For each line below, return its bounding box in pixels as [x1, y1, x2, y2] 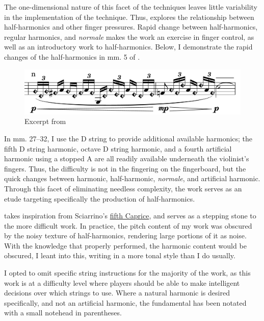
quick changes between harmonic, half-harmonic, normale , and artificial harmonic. [4, 173, 260, 184]
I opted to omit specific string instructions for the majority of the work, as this [4, 267, 251, 278]
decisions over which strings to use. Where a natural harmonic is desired [4, 287, 230, 298]
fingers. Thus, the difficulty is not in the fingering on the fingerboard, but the [4, 163, 246, 174]
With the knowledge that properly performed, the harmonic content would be [4, 240, 247, 251]
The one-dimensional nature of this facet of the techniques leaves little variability [4, 2, 257, 12]
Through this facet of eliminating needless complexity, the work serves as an [4, 183, 242, 193]
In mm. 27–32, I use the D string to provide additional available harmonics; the [4, 133, 253, 143]
